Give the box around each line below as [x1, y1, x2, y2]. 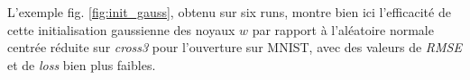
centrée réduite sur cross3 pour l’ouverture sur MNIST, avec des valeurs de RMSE [7, 38, 462, 57]
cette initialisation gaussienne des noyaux [7, 20, 235, 39]
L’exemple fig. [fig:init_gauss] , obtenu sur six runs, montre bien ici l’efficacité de [7, 3, 451, 21]
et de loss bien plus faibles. [7, 55, 156, 74]
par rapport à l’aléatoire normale [252, 20, 434, 39]
